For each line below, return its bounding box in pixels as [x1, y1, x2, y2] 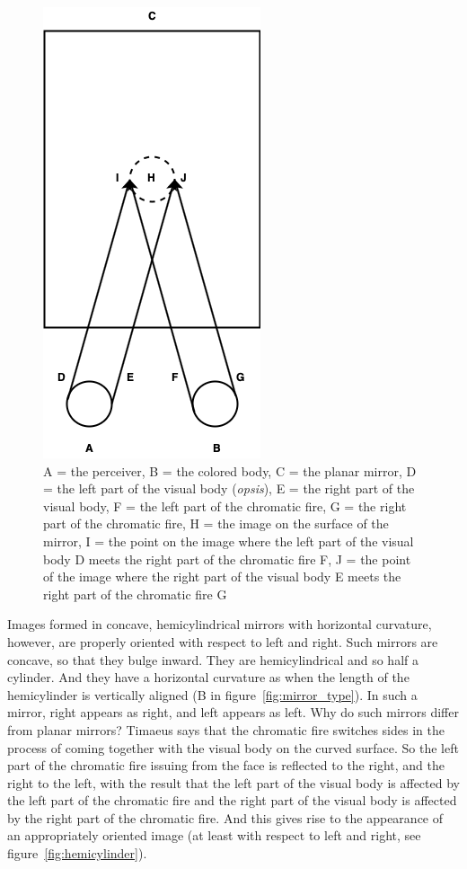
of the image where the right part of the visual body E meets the [43, 567, 401, 586]
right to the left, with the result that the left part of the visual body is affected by [7, 773, 460, 792]
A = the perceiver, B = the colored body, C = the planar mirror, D [43, 461, 417, 480]
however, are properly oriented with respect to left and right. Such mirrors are [7, 632, 438, 651]
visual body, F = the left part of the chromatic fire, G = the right [43, 496, 407, 515]
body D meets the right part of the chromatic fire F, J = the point [43, 549, 411, 568]
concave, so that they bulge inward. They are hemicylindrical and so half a [7, 650, 419, 669]
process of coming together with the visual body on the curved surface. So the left [7, 738, 459, 757]
